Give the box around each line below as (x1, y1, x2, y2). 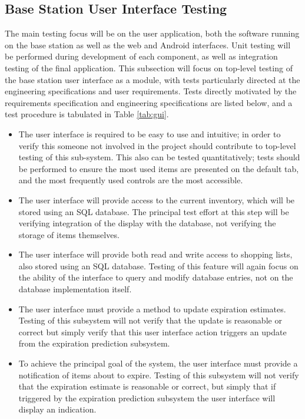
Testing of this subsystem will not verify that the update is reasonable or (18, 314, 282, 326)
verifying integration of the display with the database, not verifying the (18, 217, 276, 229)
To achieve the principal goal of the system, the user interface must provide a (18, 357, 298, 369)
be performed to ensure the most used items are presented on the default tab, (18, 162, 299, 174)
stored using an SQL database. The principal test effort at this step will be (18, 205, 289, 217)
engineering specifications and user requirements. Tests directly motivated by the (5, 85, 297, 97)
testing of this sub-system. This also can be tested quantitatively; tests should (18, 151, 300, 163)
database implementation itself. (18, 283, 132, 295)
